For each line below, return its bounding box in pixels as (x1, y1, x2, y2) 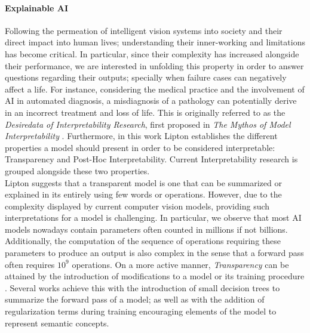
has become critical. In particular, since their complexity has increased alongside (5, 47, 299, 60)
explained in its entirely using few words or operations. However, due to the (5, 188, 282, 201)
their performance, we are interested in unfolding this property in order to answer (5, 59, 304, 72)
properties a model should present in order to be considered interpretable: (5, 141, 275, 153)
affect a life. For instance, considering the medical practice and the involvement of (5, 82, 305, 95)
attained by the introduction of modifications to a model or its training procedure (5, 270, 305, 282)
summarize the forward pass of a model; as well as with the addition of (5, 293, 265, 306)
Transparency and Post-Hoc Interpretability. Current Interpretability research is (5, 153, 298, 165)
